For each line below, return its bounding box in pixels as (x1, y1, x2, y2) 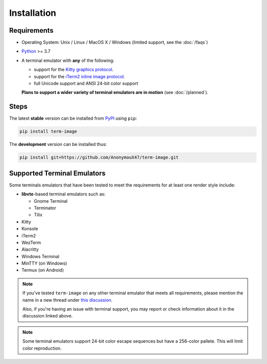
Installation (9, 7, 56, 18)
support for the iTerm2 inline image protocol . (34, 73, 125, 79)
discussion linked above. (22, 313, 73, 319)
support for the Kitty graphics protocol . (34, 67, 114, 73)
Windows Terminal (21, 253, 59, 259)
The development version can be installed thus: (9, 141, 107, 147)
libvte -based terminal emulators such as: (21, 191, 106, 197)
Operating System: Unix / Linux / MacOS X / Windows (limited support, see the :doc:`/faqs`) (21, 40, 208, 45)
